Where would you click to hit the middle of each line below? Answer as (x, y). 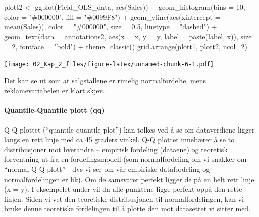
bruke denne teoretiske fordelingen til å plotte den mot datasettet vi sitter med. (127, 209)
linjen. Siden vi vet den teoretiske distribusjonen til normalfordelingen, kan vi (124, 199)
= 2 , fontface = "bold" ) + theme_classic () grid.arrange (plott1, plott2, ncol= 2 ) (126, 46)
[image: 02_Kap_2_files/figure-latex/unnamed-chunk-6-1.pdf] (109, 64)
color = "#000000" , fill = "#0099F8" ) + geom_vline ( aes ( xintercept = (112, 16)
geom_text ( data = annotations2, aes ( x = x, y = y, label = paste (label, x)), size (128, 36)
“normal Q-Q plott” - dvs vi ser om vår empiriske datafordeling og (107, 169)
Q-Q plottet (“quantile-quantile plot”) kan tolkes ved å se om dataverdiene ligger (129, 129)
